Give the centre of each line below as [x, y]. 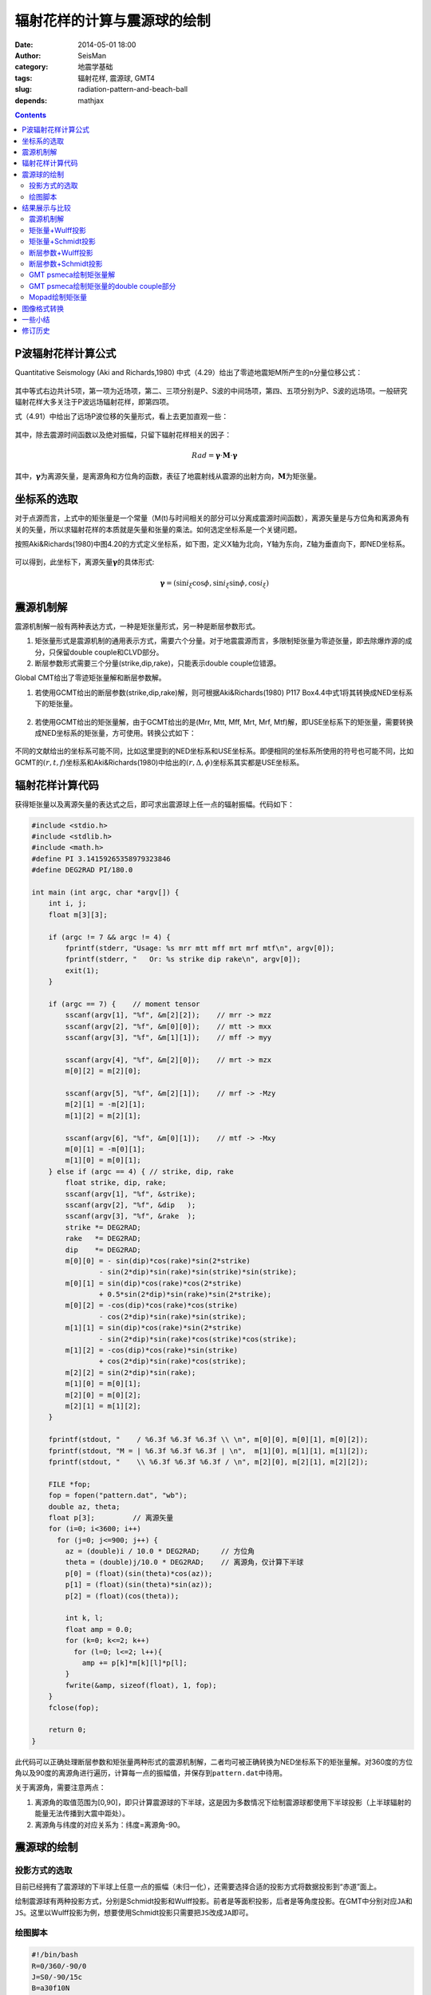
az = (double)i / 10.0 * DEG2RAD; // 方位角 [160, 1551]
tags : [24, 78]
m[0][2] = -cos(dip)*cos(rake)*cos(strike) [152, 1306]
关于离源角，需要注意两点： [60, 1788]
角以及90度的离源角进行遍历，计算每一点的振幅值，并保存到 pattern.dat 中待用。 [151, 1773]
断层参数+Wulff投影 [61, 252]
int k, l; [84, 1618]
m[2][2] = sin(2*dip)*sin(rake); [130, 1372]
